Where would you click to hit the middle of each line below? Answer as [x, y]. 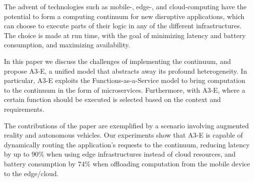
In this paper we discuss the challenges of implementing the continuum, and [117, 61]
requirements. [24, 109]
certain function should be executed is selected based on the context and [113, 99]
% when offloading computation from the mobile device [167, 163]
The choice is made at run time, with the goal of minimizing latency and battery [125, 35]
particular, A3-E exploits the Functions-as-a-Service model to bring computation [125, 80]
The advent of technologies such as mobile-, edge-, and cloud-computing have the [125, 6]
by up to [17, 154]
